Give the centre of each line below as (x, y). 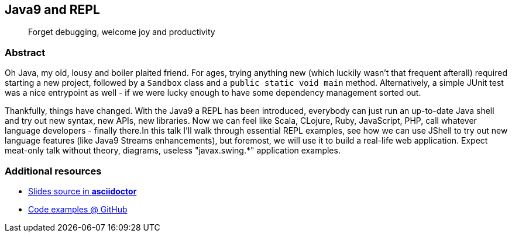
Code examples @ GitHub (78, 209)
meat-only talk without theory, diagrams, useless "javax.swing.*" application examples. (173, 151)
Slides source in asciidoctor (83, 191)
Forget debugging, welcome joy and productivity (122, 32)
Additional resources (53, 171)
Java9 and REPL (52, 10)
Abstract (25, 52)
